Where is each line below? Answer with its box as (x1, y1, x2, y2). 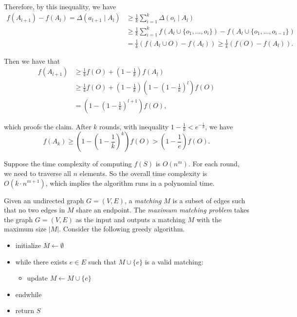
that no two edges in (4, 205, 65, 215)
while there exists (15, 256, 68, 266)
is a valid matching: (145, 256, 204, 266)
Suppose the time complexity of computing (4, 158, 132, 169)
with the (196, 214, 222, 224)
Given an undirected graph (4, 195, 84, 205)
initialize (15, 240, 41, 250)
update (27, 273, 48, 283)
